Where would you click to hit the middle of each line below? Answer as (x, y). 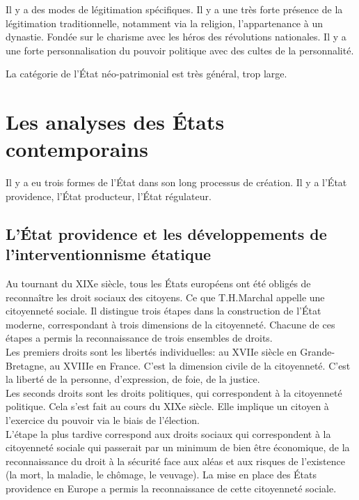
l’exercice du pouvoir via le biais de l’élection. (103, 420)
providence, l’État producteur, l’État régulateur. (109, 196)
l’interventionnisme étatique (109, 254)
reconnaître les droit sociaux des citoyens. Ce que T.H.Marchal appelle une (165, 297)
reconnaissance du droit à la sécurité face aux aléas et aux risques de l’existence (175, 461)
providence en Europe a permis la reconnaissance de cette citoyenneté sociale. (171, 488)
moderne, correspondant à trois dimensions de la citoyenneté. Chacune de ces (170, 324)
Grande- (318, 352)
